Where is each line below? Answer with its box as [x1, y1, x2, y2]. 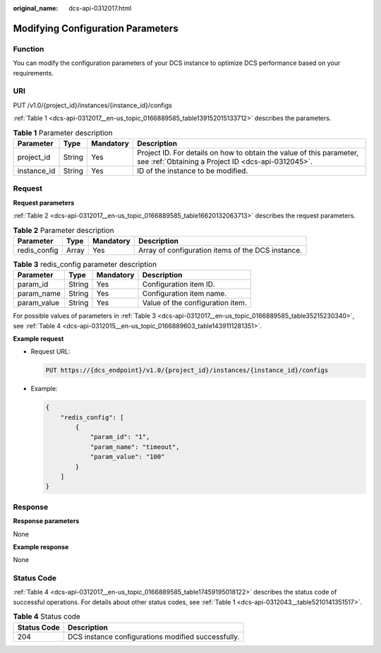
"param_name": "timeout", [90, 443, 180, 451]
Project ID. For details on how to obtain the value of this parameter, [136, 148, 359, 157]
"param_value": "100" [90, 453, 165, 461]
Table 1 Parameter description [13, 128, 113, 138]
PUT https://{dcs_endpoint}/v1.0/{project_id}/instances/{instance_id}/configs [45, 366, 329, 374]
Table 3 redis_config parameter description [13, 259, 157, 269]
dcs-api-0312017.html [68, 4, 132, 12]
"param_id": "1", [90, 433, 150, 441]
